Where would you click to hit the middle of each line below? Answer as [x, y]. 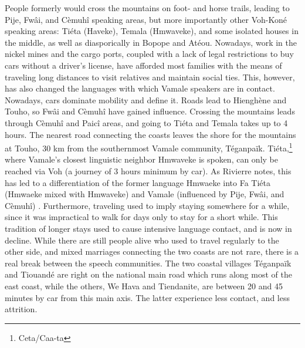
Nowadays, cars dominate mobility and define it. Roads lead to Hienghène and [146, 99]
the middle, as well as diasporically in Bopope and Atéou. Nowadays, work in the [151, 42]
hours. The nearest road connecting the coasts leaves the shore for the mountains [150, 134]
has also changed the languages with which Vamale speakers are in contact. [140, 88]
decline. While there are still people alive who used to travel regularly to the [142, 240]
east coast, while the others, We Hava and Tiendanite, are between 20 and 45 [144, 286]
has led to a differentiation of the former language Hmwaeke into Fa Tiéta [138, 182]
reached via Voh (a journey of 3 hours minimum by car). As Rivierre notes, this [148, 170]
